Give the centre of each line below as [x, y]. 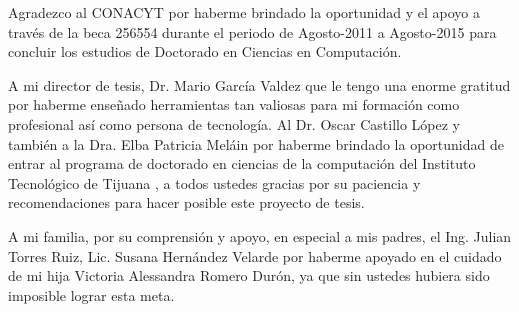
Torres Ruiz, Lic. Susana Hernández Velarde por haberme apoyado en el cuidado [255, 255]
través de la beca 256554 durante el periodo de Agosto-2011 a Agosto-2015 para [252, 31]
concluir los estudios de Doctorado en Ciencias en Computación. [205, 51]
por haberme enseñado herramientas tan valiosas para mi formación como [234, 104]
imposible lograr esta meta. [91, 294]
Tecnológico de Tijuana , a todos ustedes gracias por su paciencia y [214, 182]
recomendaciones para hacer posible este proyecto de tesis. [186, 202]
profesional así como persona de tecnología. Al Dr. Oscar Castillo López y [234, 123]
